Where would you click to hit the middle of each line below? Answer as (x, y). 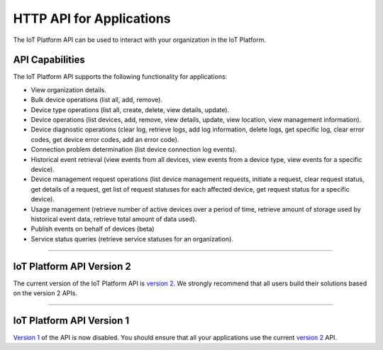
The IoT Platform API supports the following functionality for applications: (120, 77)
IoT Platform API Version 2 (72, 266)
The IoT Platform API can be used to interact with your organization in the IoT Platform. (139, 40)
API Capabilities (49, 60)
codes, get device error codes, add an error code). (105, 139)
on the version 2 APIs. (45, 293)
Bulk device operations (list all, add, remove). (97, 100)
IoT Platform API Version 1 (71, 321)
